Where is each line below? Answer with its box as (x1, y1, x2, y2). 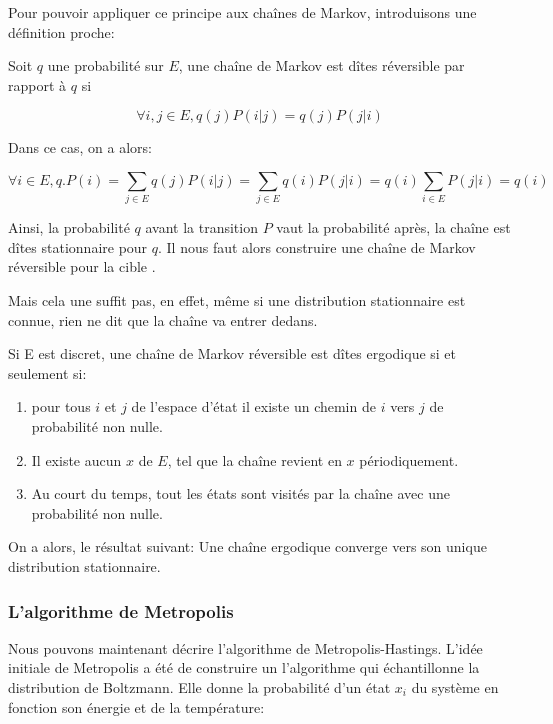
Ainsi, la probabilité (8, 217, 130, 238)
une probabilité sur (47, 55, 164, 76)
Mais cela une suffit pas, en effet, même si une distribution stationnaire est (8, 290, 466, 311)
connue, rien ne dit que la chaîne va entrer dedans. (8, 309, 318, 330)
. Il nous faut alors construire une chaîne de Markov (158, 236, 476, 257)
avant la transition (145, 217, 258, 238)
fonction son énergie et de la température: (8, 696, 265, 717)
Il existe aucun (31, 449, 122, 470)
